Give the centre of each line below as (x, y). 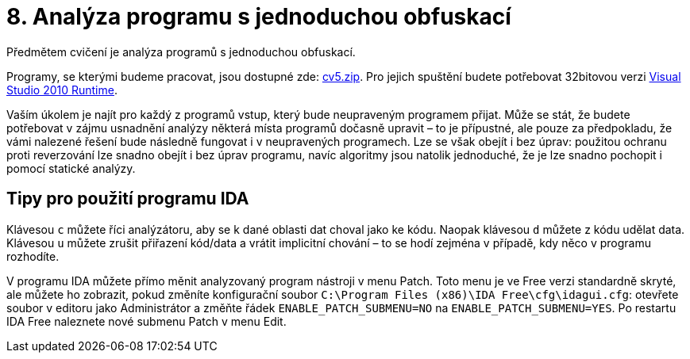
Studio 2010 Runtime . (62, 90)
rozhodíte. (33, 256)
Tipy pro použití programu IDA (128, 199)
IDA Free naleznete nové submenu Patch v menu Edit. (146, 321)
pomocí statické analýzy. (71, 168)
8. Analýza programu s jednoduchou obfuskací (259, 17)
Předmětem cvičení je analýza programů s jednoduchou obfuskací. (181, 52)
